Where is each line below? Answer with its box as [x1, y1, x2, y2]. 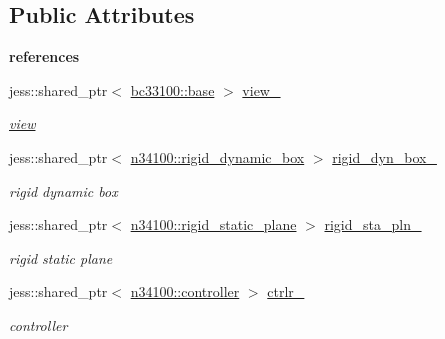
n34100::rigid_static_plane [130, 214, 297, 235]
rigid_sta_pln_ [324, 214, 422, 235]
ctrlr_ [267, 281, 305, 302]
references [9, 46, 80, 67]
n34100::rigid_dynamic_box [130, 146, 305, 167]
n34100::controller [130, 281, 240, 302]
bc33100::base [130, 79, 215, 100]
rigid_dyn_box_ [332, 146, 437, 167]
